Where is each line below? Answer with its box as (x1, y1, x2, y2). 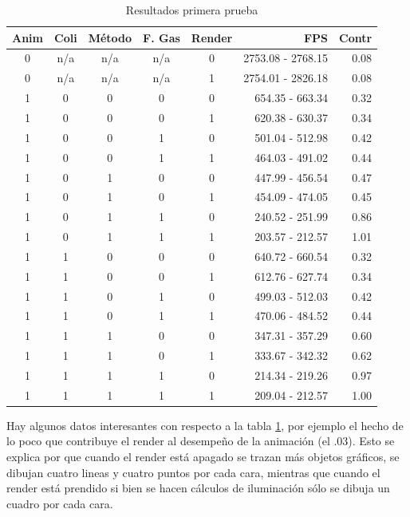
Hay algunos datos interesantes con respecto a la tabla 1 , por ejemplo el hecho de (6, 416, 404, 433)
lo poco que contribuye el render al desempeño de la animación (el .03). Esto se (6, 432, 395, 449)
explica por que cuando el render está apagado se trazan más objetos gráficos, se (6, 448, 400, 465)
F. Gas (143, 29, 180, 45)
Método (88, 29, 132, 45)
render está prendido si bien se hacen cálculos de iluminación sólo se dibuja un (6, 480, 390, 496)
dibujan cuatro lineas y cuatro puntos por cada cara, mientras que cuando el (6, 464, 380, 480)
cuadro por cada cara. (6, 495, 113, 511)
